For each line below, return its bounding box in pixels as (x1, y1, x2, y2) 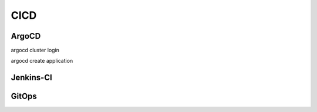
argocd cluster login (11, 47, 60, 54)
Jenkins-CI (11, 73, 52, 83)
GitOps (11, 91, 38, 101)
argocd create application (11, 57, 73, 65)
